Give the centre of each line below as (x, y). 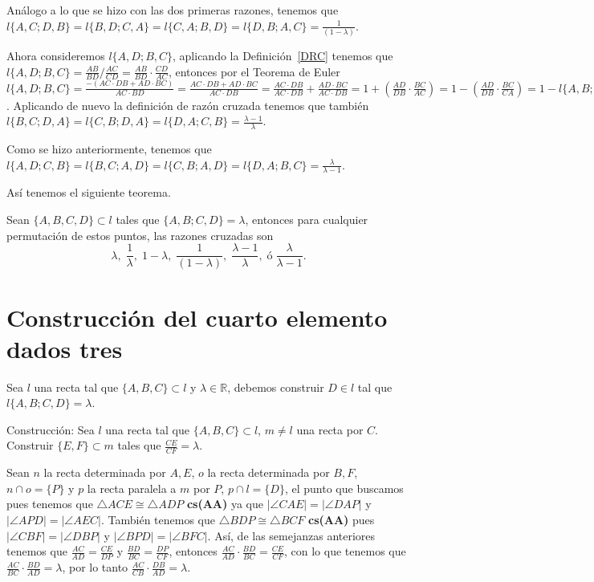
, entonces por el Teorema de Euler (254, 71)
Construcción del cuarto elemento (197, 317)
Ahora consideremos (56, 55)
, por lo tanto (95, 567)
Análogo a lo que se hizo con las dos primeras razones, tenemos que (173, 10)
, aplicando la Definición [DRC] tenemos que (283, 55)
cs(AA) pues (342, 520)
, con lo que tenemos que (345, 551)
